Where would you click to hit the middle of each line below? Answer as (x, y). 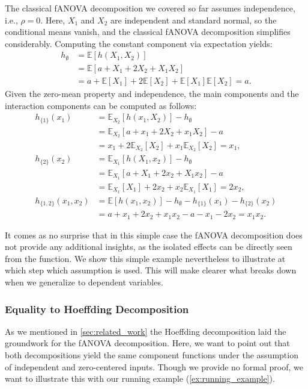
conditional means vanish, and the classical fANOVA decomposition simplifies (148, 32)
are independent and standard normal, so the (194, 20)
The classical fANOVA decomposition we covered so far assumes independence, (150, 8)
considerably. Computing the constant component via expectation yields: (139, 43)
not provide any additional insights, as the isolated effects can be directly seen (149, 247)
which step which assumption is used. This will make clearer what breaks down (151, 270)
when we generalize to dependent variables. (84, 282)
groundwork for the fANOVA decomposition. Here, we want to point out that (147, 343)
